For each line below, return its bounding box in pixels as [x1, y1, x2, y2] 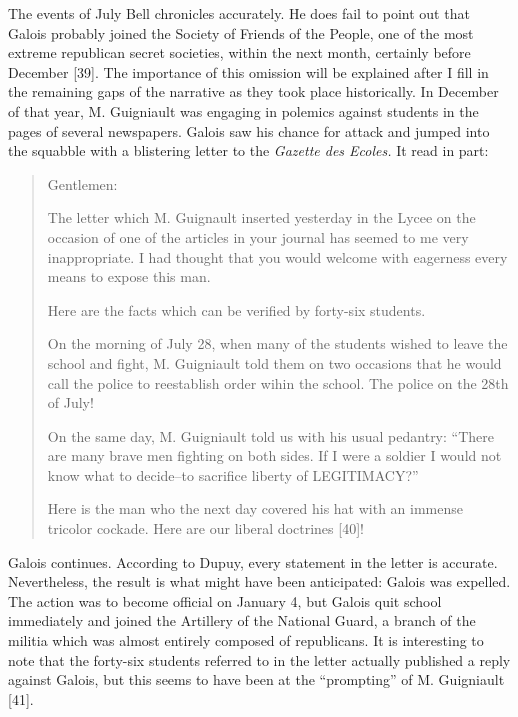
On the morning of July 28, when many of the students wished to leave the [47, 333, 508, 354]
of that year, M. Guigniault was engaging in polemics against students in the [8, 100, 479, 121]
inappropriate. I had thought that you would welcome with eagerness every [47, 246, 508, 267]
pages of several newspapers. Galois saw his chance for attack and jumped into [8, 120, 490, 141]
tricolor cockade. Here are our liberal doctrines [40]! [47, 518, 364, 539]
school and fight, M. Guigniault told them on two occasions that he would [47, 352, 502, 373]
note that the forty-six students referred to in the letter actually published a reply [8, 649, 511, 670]
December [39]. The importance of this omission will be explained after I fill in [8, 61, 489, 82]
